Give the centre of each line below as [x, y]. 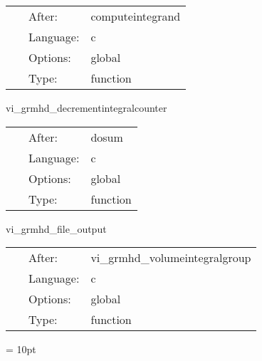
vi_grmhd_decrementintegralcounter [87, 108]
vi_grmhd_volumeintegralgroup [171, 258]
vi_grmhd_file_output [56, 228]
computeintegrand [136, 16]
